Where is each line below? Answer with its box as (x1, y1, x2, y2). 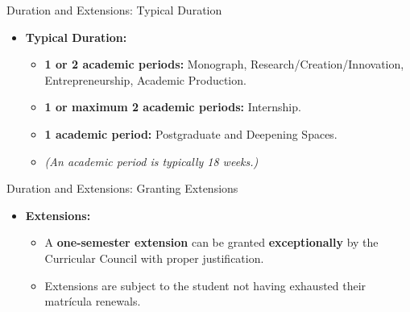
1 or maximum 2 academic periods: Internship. (44, 98, 301, 115)
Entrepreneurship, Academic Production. (44, 71, 246, 88)
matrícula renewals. (44, 293, 141, 310)
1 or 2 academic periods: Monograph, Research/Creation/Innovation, (44, 56, 404, 73)
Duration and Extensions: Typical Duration (6, 2, 222, 18)
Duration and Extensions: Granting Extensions (6, 180, 238, 197)
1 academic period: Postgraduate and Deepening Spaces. (44, 125, 338, 142)
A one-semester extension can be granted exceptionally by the (44, 234, 379, 251)
